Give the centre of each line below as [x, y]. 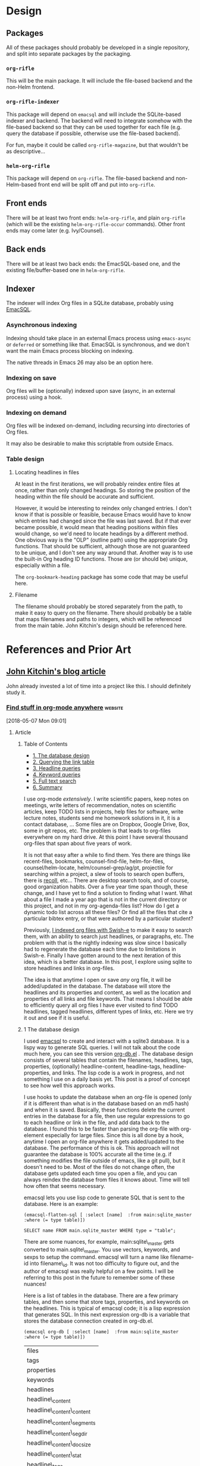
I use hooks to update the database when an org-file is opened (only [108, 1097]
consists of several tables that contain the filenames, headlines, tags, [108, 1060]
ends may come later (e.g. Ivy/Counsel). [55, 230]
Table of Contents [46, 744]
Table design [25, 459]
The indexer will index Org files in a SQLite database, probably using [90, 303]
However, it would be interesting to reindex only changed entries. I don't [103, 508]
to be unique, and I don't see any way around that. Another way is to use [104, 552]
